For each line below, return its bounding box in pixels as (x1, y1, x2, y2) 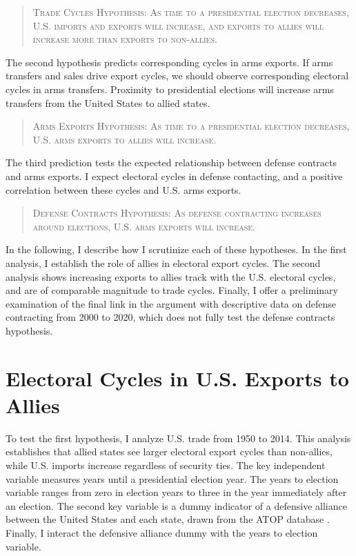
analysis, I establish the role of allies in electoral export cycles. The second (6, 255, 321, 270)
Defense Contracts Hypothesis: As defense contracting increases (32, 206, 322, 220)
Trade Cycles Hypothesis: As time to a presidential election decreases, (32, 5, 349, 19)
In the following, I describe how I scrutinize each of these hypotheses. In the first (6, 242, 347, 257)
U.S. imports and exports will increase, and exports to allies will (32, 18, 324, 32)
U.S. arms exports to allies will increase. (32, 132, 217, 146)
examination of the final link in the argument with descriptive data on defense (6, 296, 336, 310)
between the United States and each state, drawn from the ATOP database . (6, 512, 330, 526)
